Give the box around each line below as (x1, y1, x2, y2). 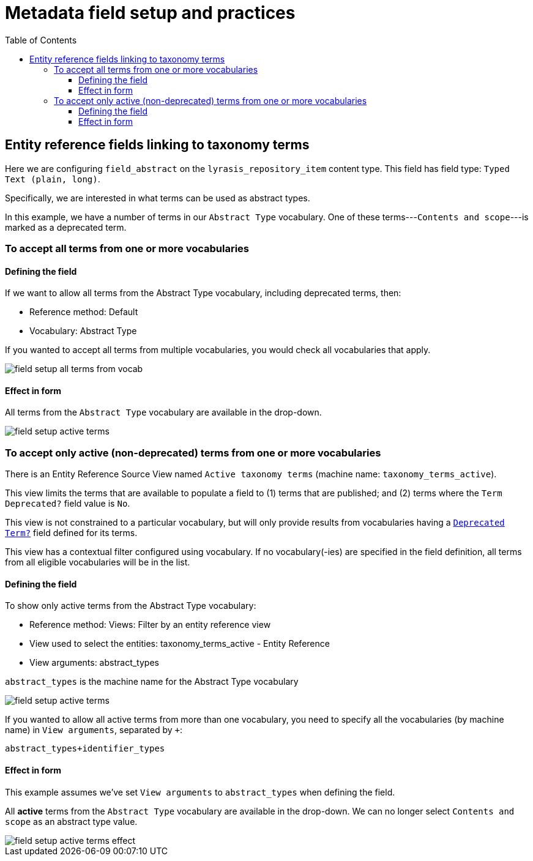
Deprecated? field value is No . (5, 498, 130, 509)
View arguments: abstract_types (29, 657, 159, 668)
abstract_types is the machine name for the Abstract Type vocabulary (5, 676, 299, 687)
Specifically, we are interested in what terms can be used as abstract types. (5, 192, 310, 203)
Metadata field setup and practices (5, 2, 296, 23)
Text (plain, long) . (5, 173, 100, 184)
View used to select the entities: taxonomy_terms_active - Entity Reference (29, 638, 330, 649)
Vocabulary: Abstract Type (29, 326, 137, 337)
